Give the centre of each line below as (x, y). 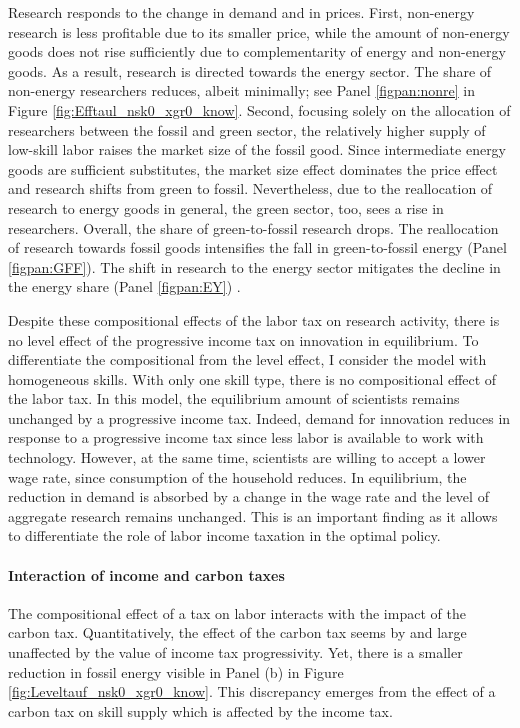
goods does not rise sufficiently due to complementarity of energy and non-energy (257, 51)
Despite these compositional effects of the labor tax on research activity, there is (254, 319)
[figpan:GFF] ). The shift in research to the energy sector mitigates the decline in (254, 266)
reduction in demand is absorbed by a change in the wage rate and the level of (248, 496)
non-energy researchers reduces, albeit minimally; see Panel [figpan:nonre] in (242, 90)
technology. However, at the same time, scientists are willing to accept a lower (247, 457)
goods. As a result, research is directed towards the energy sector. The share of (250, 70)
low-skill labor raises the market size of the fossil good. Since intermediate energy (257, 149)
